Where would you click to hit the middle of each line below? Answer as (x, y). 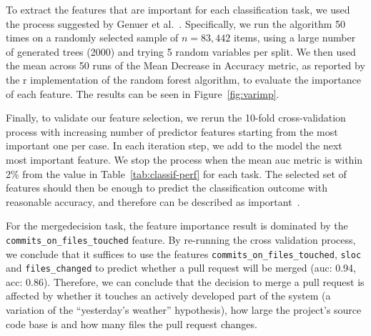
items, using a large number (295, 38)
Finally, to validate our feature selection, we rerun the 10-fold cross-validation (176, 118)
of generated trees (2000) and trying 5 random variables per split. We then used (181, 51)
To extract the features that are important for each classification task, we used (178, 9)
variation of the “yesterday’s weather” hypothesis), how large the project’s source (184, 310)
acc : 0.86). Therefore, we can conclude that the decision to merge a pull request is (185, 281)
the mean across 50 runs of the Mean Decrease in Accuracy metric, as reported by (185, 65)
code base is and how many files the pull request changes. (132, 323)
